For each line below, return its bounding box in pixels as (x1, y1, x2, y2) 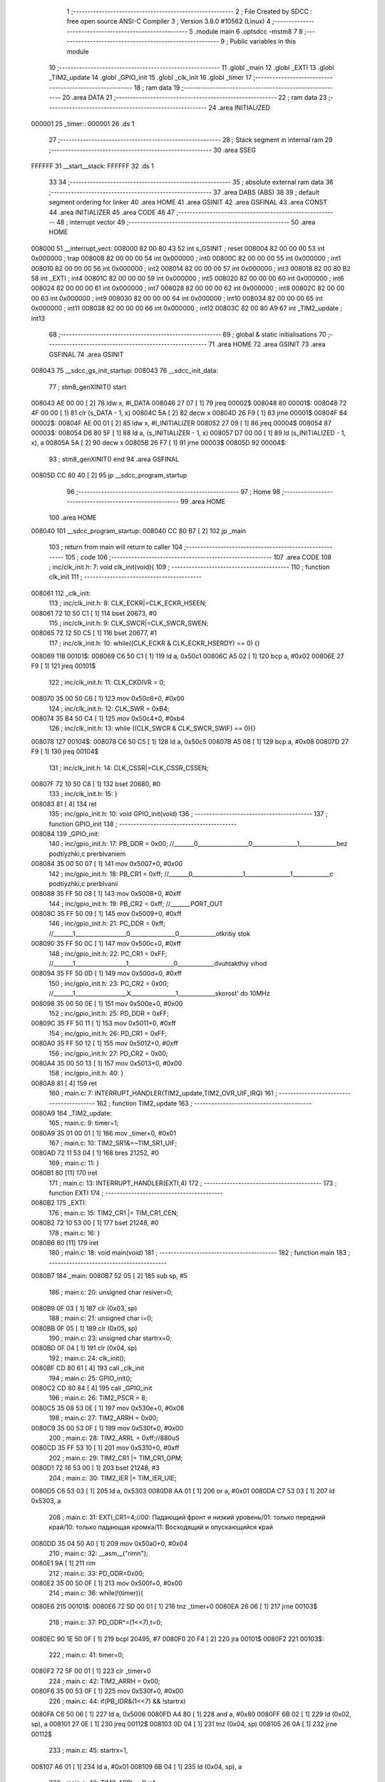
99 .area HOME (180, 498, 226, 506)
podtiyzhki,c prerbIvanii (48, 879, 119, 887)
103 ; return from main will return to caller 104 (48, 542, 183, 552)
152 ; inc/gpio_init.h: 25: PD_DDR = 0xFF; (48, 1009, 169, 1017)
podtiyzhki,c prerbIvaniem (48, 849, 126, 858)
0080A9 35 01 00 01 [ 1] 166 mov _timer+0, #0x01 (31, 1128, 176, 1137)
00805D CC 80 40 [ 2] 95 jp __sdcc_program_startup (31, 471, 188, 480)
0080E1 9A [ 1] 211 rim (31, 1559, 96, 1567)
